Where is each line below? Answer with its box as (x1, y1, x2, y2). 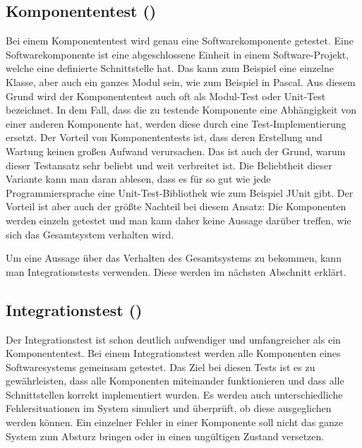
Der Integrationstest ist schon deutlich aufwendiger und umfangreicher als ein (6, 332, 341, 346)
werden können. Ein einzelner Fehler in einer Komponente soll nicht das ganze (6, 415, 344, 430)
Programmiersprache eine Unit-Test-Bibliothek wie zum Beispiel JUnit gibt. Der (6, 185, 354, 200)
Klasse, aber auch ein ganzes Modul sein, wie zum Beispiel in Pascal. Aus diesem (6, 74, 356, 89)
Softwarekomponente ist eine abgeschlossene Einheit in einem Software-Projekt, (6, 47, 349, 61)
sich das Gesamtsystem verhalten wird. (6, 226, 174, 241)
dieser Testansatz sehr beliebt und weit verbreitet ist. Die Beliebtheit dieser (6, 157, 332, 172)
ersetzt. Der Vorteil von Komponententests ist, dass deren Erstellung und (6, 130, 322, 145)
